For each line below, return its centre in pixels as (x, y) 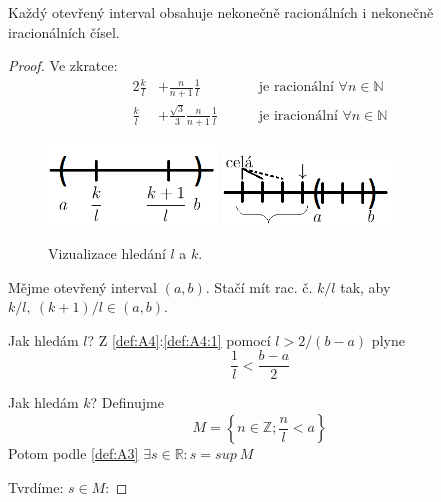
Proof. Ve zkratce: (63, 65)
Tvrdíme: (36, 486)
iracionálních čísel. (64, 31)
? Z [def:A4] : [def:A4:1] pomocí (179, 339)
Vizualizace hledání (107, 253)
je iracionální (298, 115)
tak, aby (365, 286)
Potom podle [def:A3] (73, 453)
